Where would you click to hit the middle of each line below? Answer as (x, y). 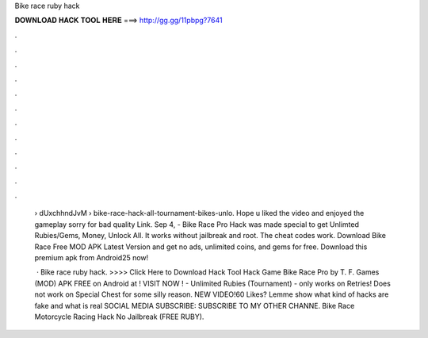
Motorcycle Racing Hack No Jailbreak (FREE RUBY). (119, 317)
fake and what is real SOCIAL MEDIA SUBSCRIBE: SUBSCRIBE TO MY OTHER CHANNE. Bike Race (195, 305)
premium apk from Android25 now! (92, 258)
